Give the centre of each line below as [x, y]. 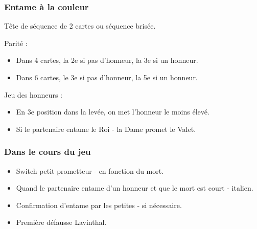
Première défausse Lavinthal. [61, 222]
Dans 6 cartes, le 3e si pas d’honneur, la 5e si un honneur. [107, 77]
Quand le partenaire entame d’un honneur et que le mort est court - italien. [135, 188]
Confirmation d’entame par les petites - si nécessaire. [99, 205]
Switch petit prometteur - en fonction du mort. [90, 170]
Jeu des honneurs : [33, 94]
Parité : [16, 43]
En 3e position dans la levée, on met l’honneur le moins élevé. [113, 112]
